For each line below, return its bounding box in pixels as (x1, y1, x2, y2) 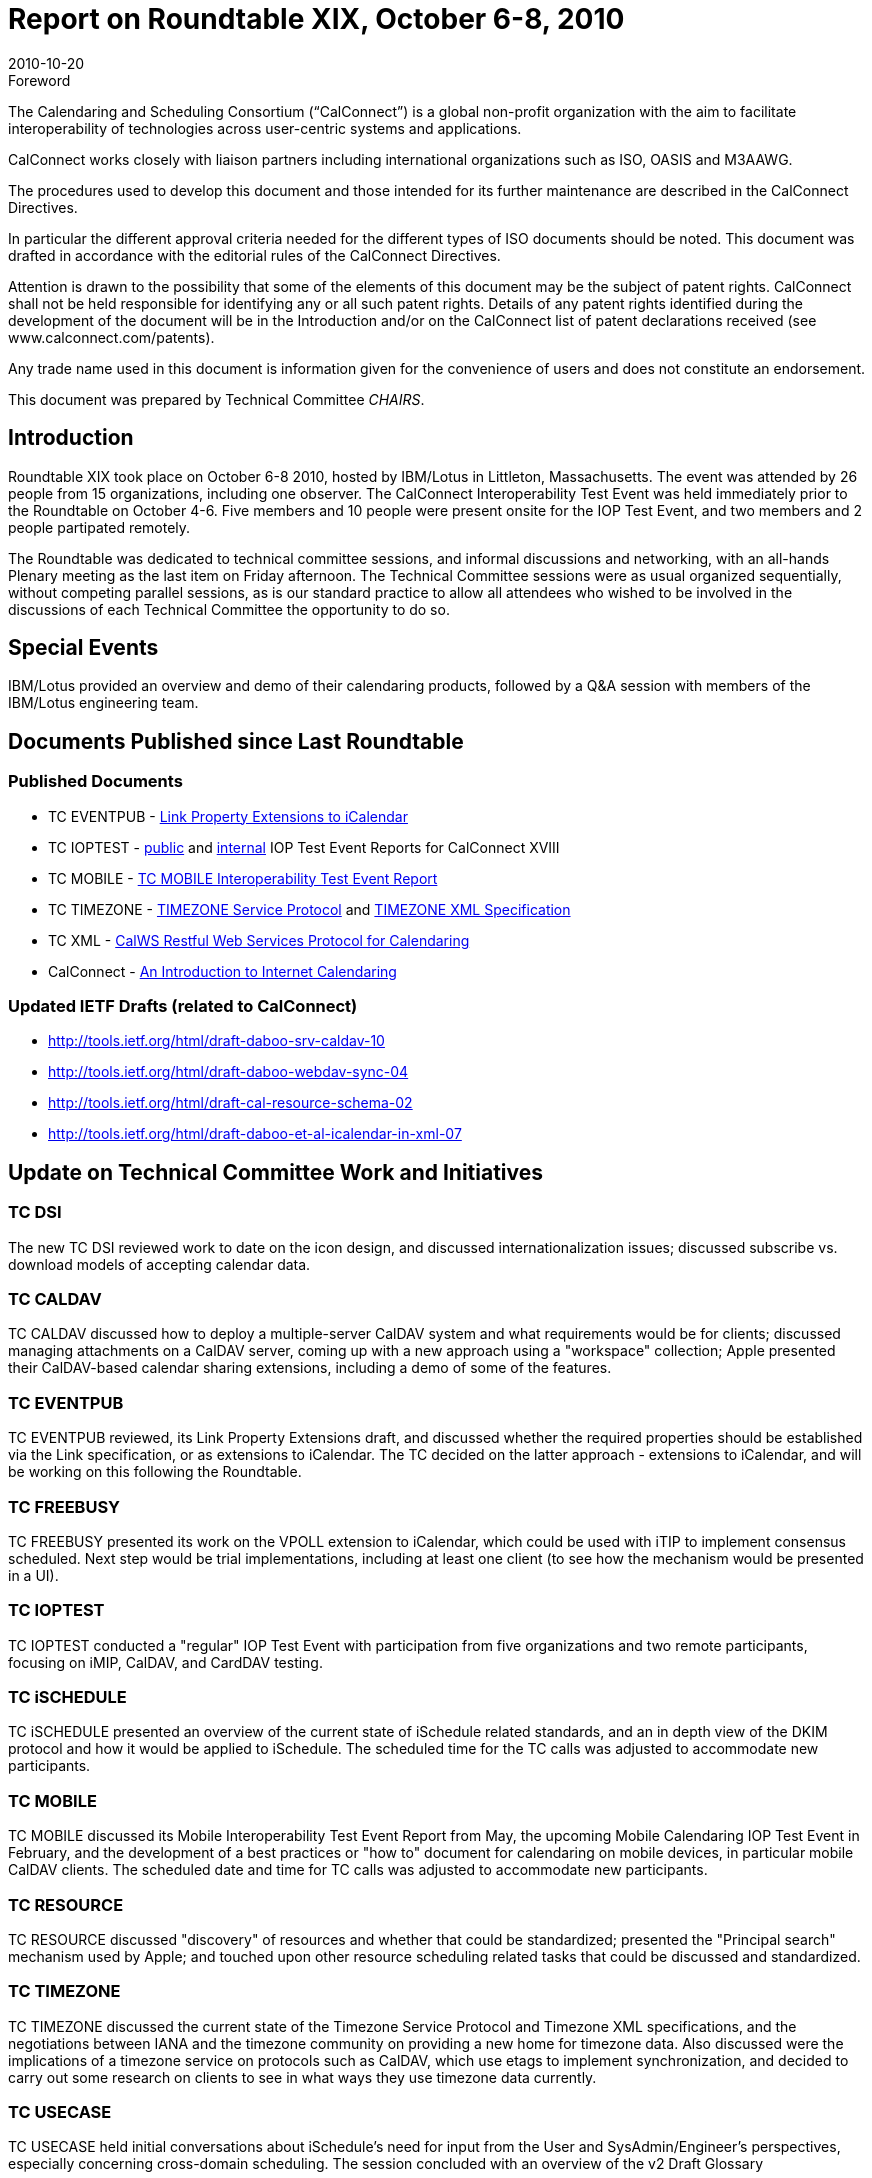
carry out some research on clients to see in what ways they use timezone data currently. (8, 2068, 597, 2086)
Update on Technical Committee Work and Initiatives (8, 1159, 544, 1185)
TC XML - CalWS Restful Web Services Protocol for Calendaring (48, 931, 470, 949)
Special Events (8, 635, 159, 661)
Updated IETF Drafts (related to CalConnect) (8, 996, 358, 1017)
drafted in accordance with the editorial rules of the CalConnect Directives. (8, 246, 501, 264)
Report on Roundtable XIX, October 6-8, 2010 (8, 2, 625, 36)
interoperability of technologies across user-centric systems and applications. (8, 119, 522, 137)
